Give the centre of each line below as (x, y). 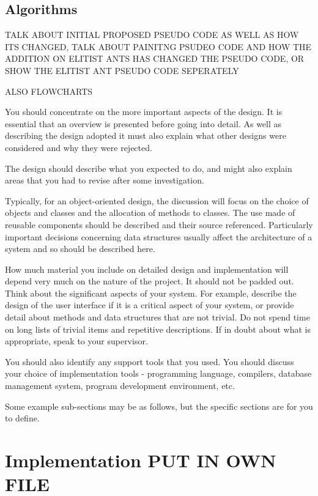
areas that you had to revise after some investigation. (105, 180)
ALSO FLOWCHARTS (49, 91)
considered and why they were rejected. (79, 147)
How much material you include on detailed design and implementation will (147, 269)
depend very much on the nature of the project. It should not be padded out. (150, 281)
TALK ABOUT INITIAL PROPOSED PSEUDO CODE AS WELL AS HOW (152, 35)
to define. (22, 418)
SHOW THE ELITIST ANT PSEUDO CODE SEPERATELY (122, 70)
